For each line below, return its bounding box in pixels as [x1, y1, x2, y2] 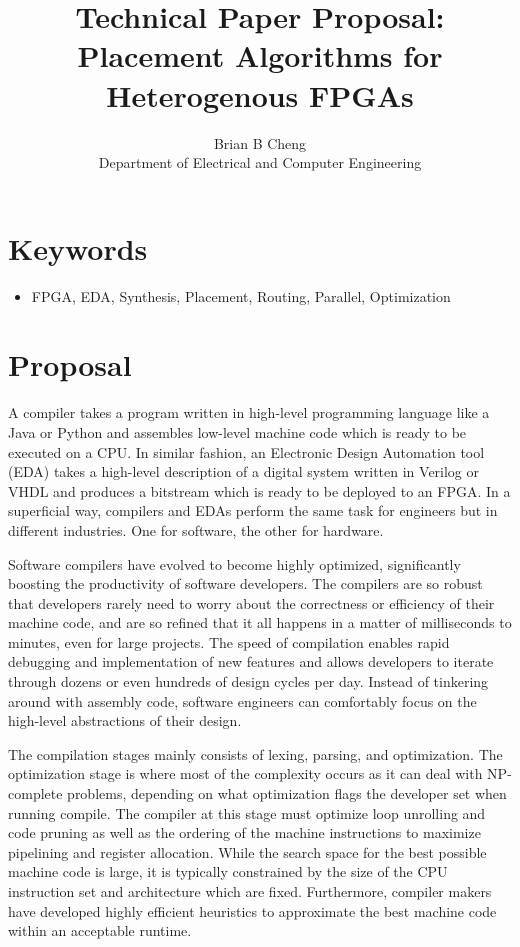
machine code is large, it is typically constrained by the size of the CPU [8, 861, 448, 882]
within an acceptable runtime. [8, 920, 192, 941]
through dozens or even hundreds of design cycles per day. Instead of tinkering [8, 671, 489, 692]
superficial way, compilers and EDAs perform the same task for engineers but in [8, 500, 498, 521]
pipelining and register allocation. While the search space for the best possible [8, 841, 487, 862]
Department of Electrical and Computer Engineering [98, 152, 422, 173]
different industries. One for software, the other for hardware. [8, 519, 384, 540]
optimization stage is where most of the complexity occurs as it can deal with [8, 763, 483, 784]
